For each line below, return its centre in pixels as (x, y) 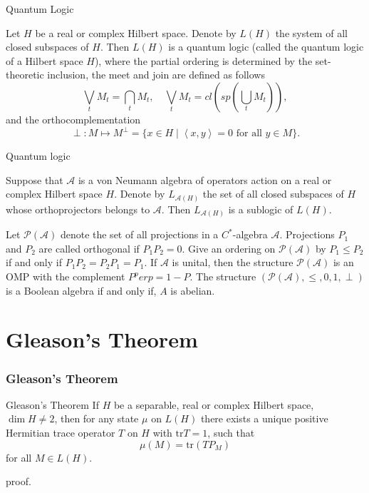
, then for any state (97, 418)
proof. (19, 481)
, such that (231, 433)
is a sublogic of (261, 209)
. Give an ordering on (229, 248)
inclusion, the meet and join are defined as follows (156, 75)
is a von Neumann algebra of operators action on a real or (205, 179)
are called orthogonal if (89, 248)
